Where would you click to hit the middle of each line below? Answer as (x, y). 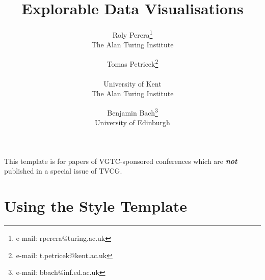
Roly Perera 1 (132, 34)
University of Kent (132, 83)
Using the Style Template (96, 206)
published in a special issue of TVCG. (63, 171)
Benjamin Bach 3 (132, 112)
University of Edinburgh (132, 122)
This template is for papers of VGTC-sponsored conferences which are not (121, 161)
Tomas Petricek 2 (132, 63)
